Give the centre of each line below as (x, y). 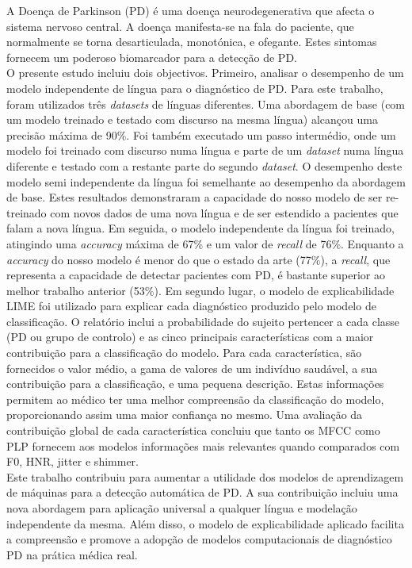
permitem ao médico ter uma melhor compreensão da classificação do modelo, (195, 399)
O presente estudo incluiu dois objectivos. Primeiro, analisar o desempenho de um (205, 73)
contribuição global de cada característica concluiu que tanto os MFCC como (193, 430)
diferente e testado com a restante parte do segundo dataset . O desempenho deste (204, 165)
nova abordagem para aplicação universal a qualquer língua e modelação (182, 508)
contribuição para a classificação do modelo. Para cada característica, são (184, 353)
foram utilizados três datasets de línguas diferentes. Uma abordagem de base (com (206, 104)
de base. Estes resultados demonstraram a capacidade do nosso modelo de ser (195, 197)
